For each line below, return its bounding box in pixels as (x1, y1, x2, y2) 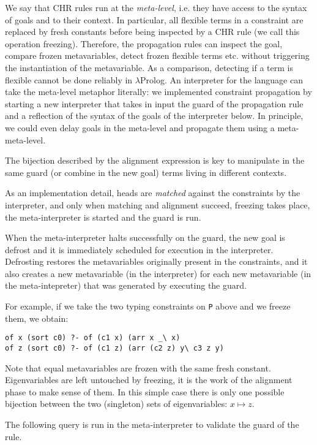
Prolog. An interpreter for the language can (140, 73, 303, 86)
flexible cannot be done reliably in (5, 73, 133, 86)
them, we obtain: (5, 311, 69, 324)
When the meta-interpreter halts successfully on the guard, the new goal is (5, 231, 285, 244)
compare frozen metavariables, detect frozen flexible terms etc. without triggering (5, 49, 310, 62)
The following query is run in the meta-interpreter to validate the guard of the (5, 418, 299, 430)
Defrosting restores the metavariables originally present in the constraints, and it (5, 255, 308, 268)
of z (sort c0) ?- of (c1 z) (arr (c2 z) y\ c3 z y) (5, 343, 224, 352)
